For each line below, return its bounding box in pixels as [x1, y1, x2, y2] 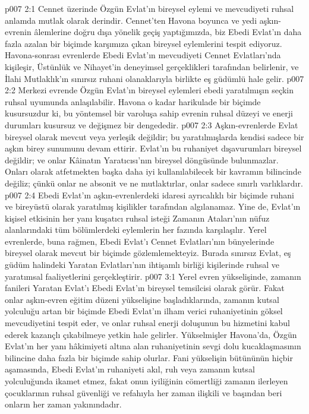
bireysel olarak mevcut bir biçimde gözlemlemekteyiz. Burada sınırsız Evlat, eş [5, 246, 291, 259]
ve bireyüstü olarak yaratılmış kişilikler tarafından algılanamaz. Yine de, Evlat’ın [5, 200, 301, 213]
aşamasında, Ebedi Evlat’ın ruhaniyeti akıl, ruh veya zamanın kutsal [5, 363, 255, 375]
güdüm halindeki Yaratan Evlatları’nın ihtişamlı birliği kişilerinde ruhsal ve [5, 258, 279, 271]
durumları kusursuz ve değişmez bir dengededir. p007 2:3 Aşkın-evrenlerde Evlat [5, 118, 298, 131]
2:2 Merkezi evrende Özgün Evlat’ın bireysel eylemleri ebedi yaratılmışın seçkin [5, 84, 294, 96]
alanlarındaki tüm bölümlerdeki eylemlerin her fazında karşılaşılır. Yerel [5, 223, 267, 236]
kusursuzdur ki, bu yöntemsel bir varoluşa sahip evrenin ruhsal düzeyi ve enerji [5, 107, 293, 119]
